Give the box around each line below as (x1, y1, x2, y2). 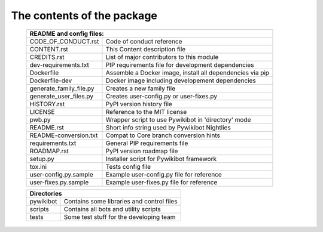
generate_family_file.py (29, 84, 95, 92)
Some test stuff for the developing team (63, 212, 176, 221)
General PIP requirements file (105, 139, 188, 147)
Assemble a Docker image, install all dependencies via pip (105, 69, 269, 77)
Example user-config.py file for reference (105, 170, 223, 178)
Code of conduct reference (105, 37, 182, 45)
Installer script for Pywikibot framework (105, 154, 217, 163)
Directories (29, 189, 62, 197)
